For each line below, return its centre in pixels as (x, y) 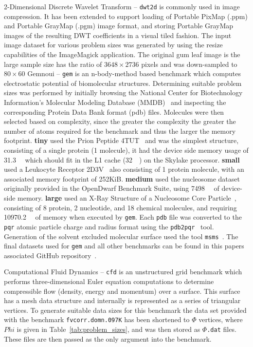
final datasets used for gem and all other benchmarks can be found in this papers (124, 246)
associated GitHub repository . (50, 255)
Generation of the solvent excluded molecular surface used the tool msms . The (121, 236)
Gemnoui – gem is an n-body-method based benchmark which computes (134, 73)
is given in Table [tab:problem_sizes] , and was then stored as (108, 329)
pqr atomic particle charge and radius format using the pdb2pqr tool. (109, 226)
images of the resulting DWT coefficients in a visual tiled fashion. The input (118, 35)
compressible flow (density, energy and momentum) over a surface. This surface (122, 291)
